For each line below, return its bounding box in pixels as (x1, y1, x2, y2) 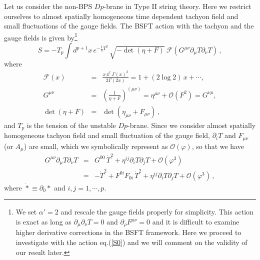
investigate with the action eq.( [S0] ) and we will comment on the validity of (15, 237, 247, 247)
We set (15, 206, 37, 217)
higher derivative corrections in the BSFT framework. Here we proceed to (15, 227, 241, 237)
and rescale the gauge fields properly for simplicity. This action (60, 206, 253, 217)
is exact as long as (15, 216, 71, 226)
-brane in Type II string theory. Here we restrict (103, 1, 251, 11)
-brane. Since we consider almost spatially (127, 119, 256, 130)
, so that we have (191, 140, 244, 151)
